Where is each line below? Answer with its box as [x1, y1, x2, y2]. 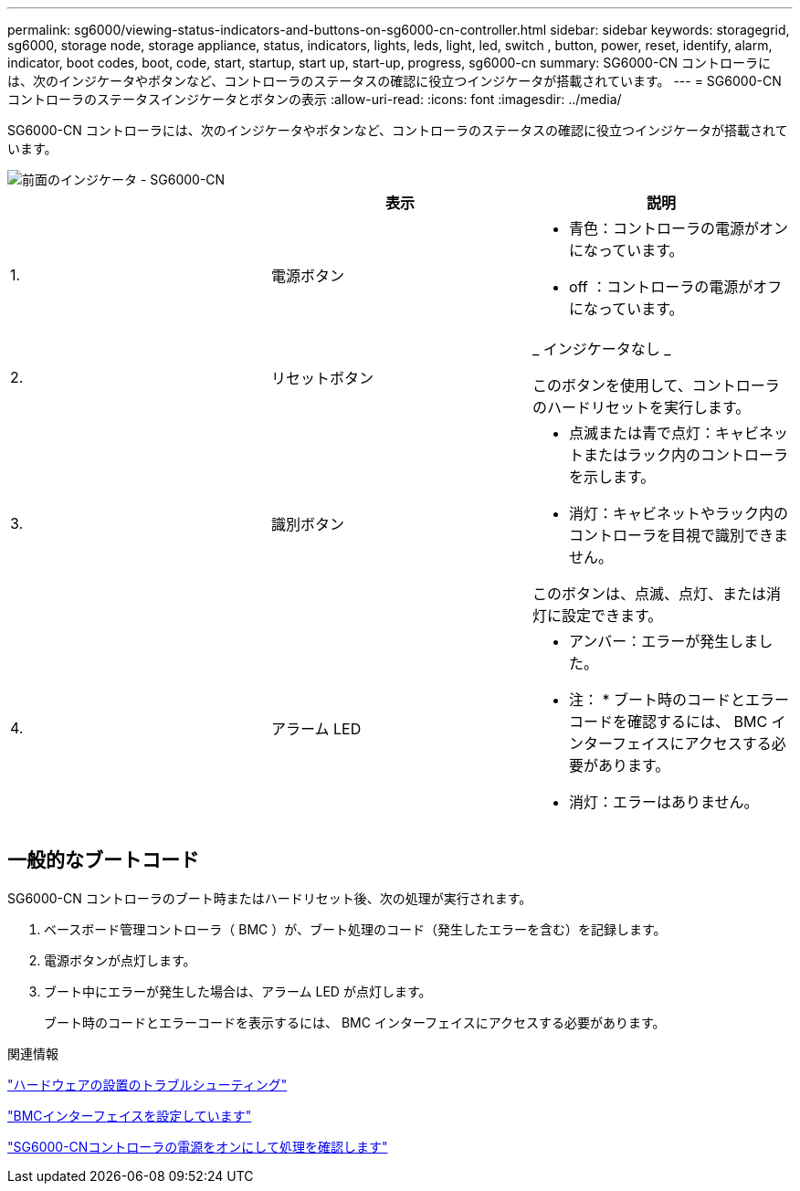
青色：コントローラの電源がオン [568, 219, 788, 237]
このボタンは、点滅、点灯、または [532, 585, 766, 603]
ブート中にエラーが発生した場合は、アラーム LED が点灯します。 [44, 983, 432, 999]
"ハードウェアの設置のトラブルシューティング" [7, 1076, 288, 1092]
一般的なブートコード [7, 848, 199, 872]
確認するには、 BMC [626, 712, 768, 731]
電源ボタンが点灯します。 [44, 952, 196, 968]
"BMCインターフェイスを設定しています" [7, 1107, 252, 1123]
